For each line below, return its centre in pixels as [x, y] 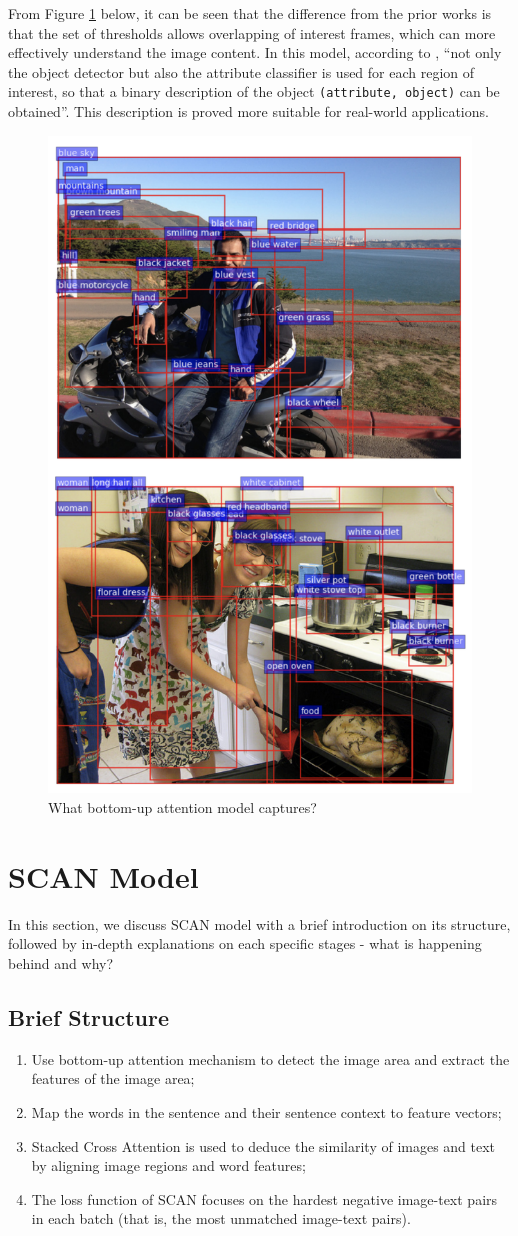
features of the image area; [113, 1078]
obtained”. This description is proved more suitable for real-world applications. [248, 111]
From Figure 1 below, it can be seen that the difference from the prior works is [250, 13]
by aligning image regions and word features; [168, 1165]
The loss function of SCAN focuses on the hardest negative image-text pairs [264, 1198]
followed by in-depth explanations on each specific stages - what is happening [245, 943]
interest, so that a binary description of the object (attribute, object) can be [254, 91]
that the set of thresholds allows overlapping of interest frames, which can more [252, 32]
